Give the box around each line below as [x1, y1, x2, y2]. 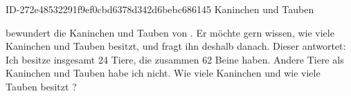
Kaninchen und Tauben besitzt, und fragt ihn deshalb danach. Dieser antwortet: [6, 39, 346, 53]
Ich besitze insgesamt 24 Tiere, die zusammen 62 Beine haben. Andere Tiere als [6, 52, 344, 66]
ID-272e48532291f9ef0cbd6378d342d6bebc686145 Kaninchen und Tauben [6, 2, 314, 16]
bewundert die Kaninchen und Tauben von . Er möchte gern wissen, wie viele [6, 25, 334, 39]
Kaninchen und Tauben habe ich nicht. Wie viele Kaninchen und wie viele [6, 66, 321, 80]
